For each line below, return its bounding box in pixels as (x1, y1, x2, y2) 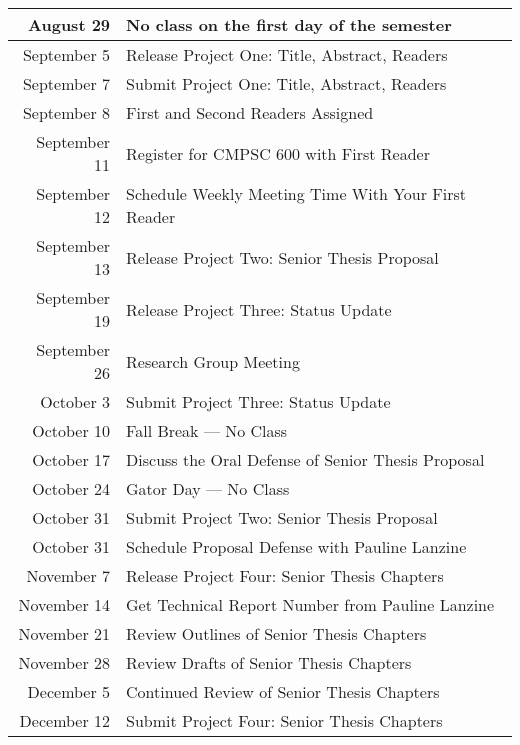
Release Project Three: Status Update (126, 297, 392, 321)
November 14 (18, 593, 111, 616)
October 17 (32, 448, 111, 471)
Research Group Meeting (126, 349, 300, 373)
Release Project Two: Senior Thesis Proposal (126, 245, 439, 269)
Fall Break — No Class (126, 419, 288, 442)
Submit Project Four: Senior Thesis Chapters (126, 709, 443, 732)
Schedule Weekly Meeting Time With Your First (126, 182, 467, 205)
